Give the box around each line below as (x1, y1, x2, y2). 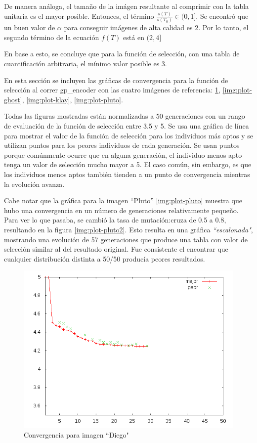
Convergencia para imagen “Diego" (24, 429, 129, 440)
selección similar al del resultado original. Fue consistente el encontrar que (4, 244, 228, 254)
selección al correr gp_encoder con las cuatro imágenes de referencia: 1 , (4, 85, 220, 95)
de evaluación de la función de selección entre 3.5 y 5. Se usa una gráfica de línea (4, 120, 249, 131)
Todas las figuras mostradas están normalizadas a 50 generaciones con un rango (4, 111, 245, 121)
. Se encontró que (196, 10, 249, 21)
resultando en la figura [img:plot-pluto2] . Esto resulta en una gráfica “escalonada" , (4, 224, 253, 234)
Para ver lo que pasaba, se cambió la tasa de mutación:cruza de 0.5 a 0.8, (4, 215, 226, 225)
